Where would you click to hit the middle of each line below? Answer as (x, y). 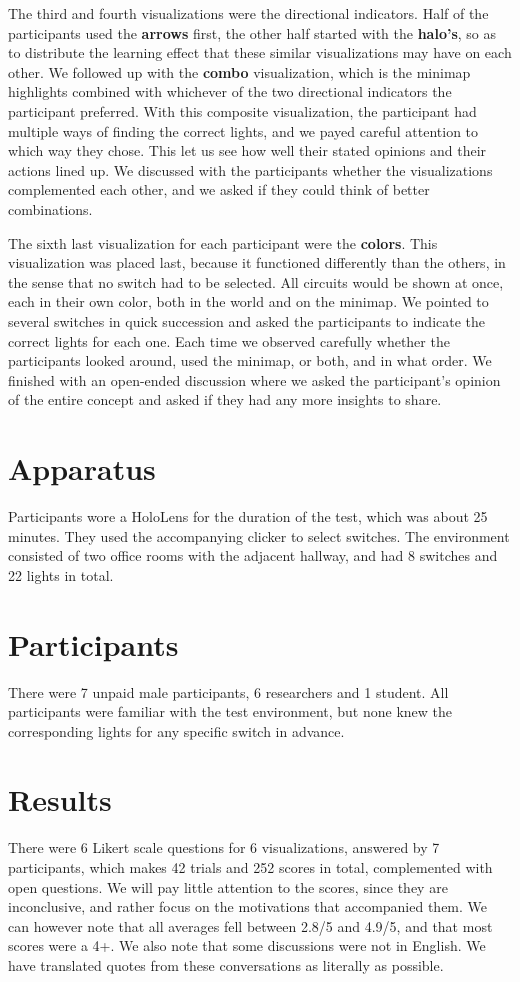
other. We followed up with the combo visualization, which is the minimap (239, 71)
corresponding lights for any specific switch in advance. (176, 730)
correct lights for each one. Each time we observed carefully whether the (229, 340)
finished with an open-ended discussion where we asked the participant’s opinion (254, 379)
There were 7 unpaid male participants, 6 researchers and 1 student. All (228, 691)
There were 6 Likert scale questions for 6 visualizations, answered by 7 (224, 847)
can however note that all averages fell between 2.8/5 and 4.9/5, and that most (250, 925)
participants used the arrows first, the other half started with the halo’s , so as (252, 32)
